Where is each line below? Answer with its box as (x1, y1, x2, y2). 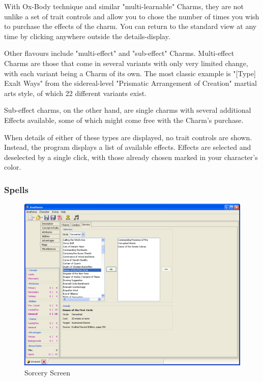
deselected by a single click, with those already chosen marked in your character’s (4, 151, 258, 162)
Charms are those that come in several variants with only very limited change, (4, 57, 248, 68)
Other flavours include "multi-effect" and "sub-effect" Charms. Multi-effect (4, 48, 235, 58)
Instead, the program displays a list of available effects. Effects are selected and (4, 142, 251, 152)
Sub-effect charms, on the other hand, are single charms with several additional (4, 105, 251, 115)
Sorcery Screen (24, 367, 70, 377)
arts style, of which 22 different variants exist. (4, 87, 147, 98)
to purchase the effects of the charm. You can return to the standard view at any (4, 21, 257, 31)
